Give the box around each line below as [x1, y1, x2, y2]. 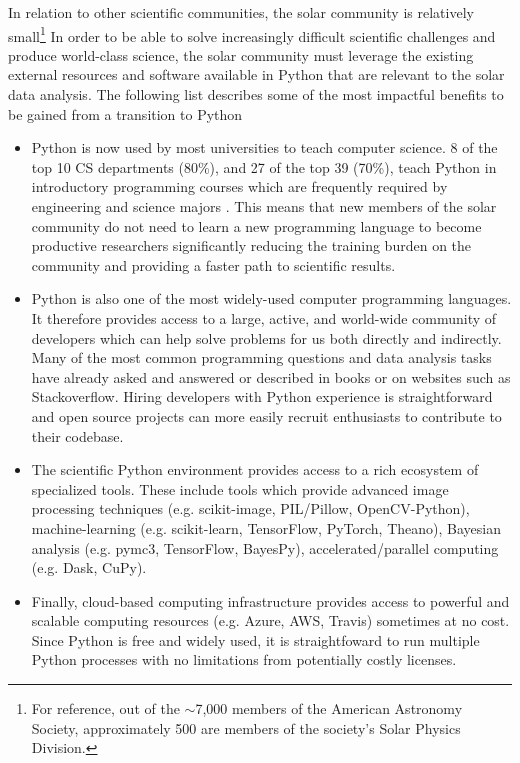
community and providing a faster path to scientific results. [31, 254, 396, 275]
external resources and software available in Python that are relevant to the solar [8, 64, 505, 85]
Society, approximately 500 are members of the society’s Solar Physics [31, 717, 461, 738]
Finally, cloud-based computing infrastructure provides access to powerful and [31, 590, 510, 611]
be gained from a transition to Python [8, 103, 243, 124]
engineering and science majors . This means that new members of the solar [31, 196, 497, 216]
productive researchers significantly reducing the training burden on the [31, 235, 472, 256]
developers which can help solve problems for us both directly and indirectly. [31, 327, 502, 348]
